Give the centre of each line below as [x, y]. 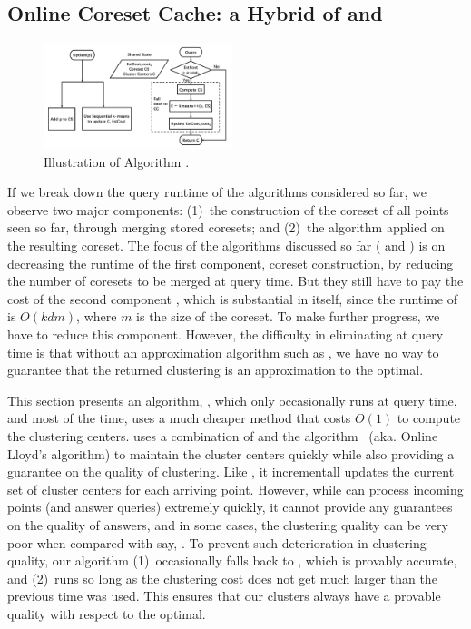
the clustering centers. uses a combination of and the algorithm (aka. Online [223, 435]
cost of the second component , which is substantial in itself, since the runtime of [232, 298]
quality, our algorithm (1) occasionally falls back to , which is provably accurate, [232, 560]
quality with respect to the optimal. [107, 613]
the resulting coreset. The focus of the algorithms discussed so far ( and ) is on [226, 246]
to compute [429, 418]
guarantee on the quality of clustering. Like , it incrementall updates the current [231, 472]
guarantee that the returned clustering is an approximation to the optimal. [216, 370]
